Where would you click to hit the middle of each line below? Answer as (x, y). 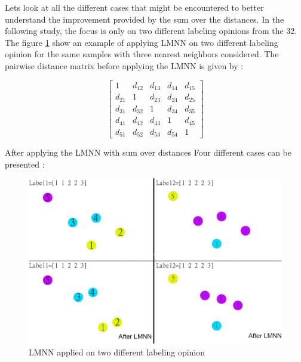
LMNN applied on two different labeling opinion (117, 352)
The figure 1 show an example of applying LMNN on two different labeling (142, 42)
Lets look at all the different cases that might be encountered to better (134, 7)
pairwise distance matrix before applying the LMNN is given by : (124, 65)
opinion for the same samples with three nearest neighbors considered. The (142, 54)
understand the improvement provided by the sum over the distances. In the (145, 19)
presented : (25, 164)
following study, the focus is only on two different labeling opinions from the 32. (151, 31)
